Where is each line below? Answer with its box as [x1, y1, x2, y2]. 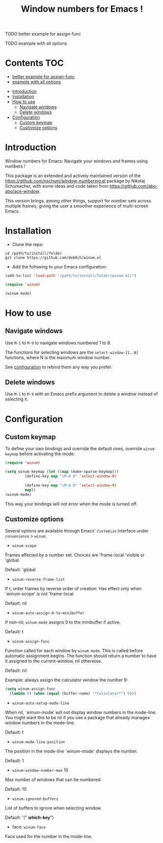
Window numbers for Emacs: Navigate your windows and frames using [5, 158, 148, 164]
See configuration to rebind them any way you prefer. [5, 364, 112, 370]
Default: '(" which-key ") [5, 815, 54, 821]
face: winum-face [12, 824, 46, 830]
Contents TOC [5, 58, 64, 69]
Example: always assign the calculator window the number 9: [5, 677, 128, 683]
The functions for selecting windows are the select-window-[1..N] [5, 349, 139, 355]
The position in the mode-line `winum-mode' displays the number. [5, 748, 138, 754]
